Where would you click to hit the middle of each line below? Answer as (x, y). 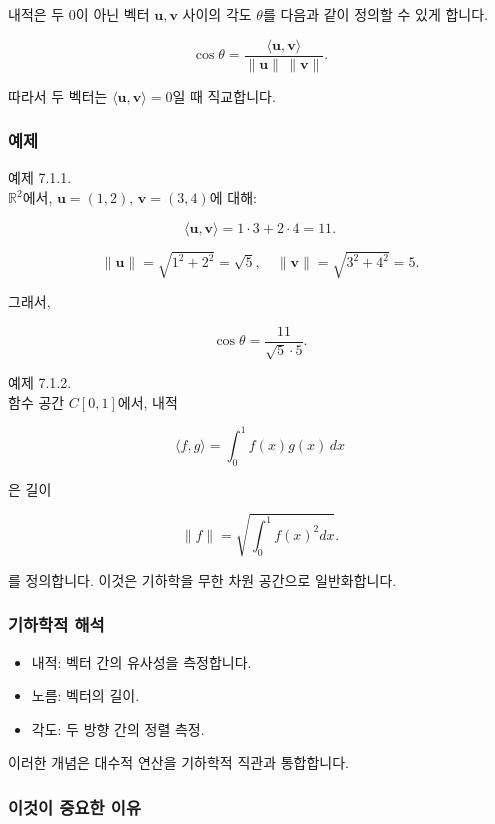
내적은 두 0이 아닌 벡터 (79, 14)
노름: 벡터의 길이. (85, 695)
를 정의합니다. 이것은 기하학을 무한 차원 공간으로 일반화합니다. (202, 579)
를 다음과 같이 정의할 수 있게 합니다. (375, 14)
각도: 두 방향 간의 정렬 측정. (118, 728)
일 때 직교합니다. (224, 95)
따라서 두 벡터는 (58, 95)
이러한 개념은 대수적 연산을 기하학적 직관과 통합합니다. (178, 762)
